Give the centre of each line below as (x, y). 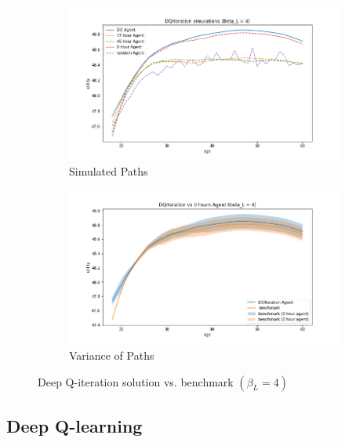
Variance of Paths (112, 355)
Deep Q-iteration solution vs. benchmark (136, 381)
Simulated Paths (109, 171)
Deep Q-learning (74, 426)
